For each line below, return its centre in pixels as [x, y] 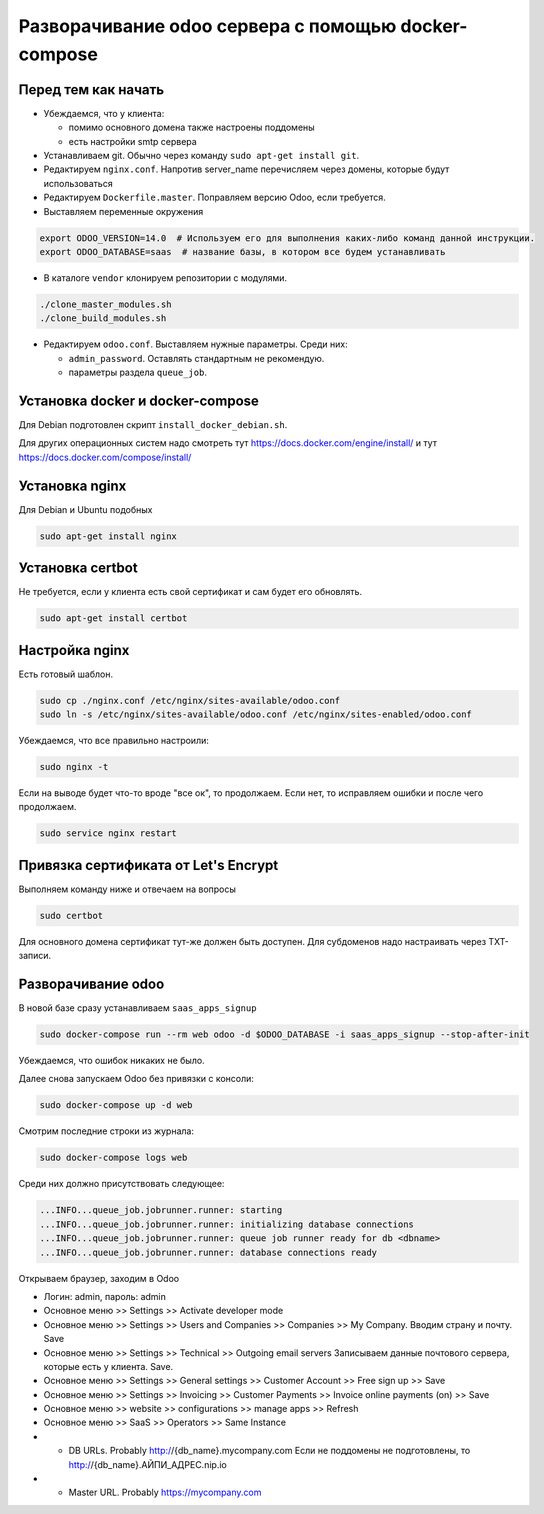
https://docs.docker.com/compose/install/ [105, 457]
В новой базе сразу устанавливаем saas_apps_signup [137, 1008]
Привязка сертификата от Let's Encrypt [148, 865]
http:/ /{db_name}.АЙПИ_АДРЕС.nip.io [147, 1464]
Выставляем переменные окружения [123, 211]
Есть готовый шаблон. [66, 674]
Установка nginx [72, 485]
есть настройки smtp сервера [132, 141]
